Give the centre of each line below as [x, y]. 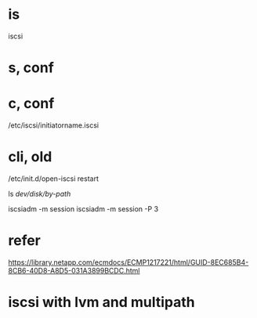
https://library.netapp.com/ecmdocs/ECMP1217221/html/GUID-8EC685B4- [128, 262]
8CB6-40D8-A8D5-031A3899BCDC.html [74, 270]
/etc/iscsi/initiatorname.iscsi [54, 125]
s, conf [31, 68]
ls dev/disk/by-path [40, 194]
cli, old [30, 157]
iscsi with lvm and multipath [101, 302]
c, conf [31, 104]
